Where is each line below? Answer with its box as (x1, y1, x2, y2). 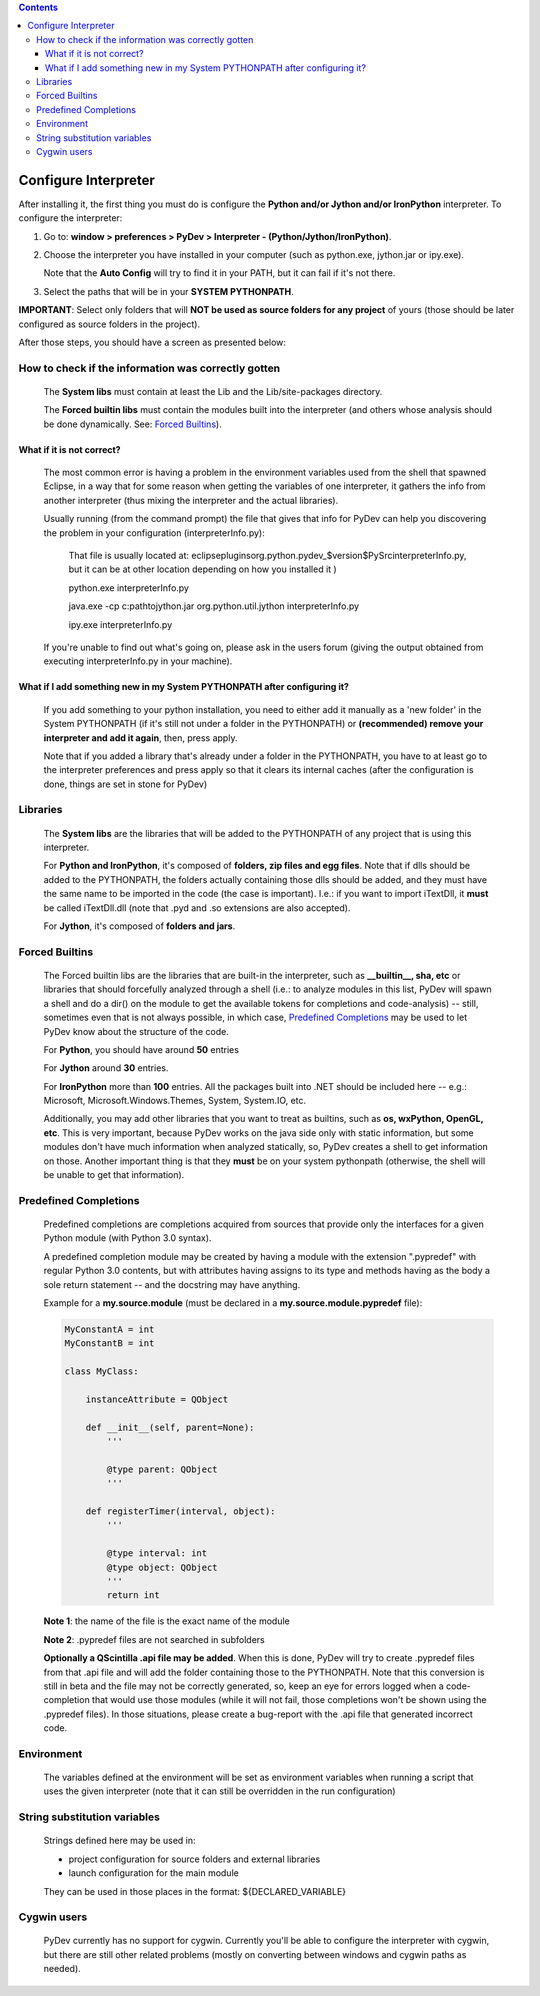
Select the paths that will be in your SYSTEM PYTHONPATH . (43, 285, 294, 297)
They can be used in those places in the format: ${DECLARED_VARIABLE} (43, 1885, 347, 1897)
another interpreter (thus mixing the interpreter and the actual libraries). (43, 494, 339, 506)
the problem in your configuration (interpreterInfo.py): (43, 526, 265, 539)
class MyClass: (64, 1366, 139, 1377)
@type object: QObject (106, 1561, 219, 1573)
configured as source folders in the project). (18, 318, 200, 330)
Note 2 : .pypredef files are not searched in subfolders (43, 1633, 265, 1645)
